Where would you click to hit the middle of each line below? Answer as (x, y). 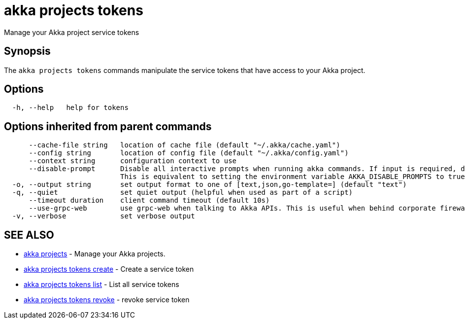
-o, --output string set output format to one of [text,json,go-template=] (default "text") (209, 185)
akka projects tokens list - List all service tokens (101, 285)
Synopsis (27, 51)
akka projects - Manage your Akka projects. (95, 254)
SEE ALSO (29, 235)
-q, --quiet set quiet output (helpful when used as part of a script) (183, 193)
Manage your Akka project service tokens (72, 32)
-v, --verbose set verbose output (103, 216)
